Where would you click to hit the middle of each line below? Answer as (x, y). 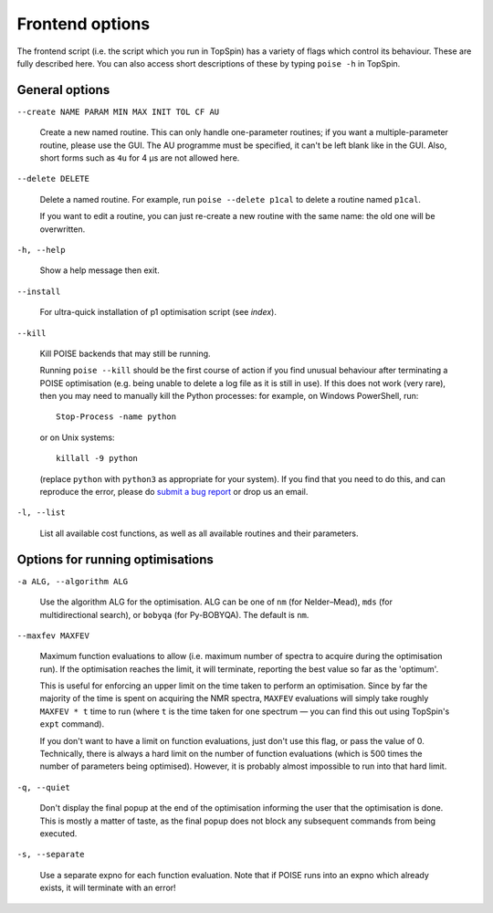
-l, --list (41, 513)
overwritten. (63, 229)
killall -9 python (97, 458)
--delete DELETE (53, 179)
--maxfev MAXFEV (53, 635)
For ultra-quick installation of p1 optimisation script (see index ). (158, 312)
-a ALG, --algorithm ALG (72, 581)
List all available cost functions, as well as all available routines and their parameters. (199, 533)
